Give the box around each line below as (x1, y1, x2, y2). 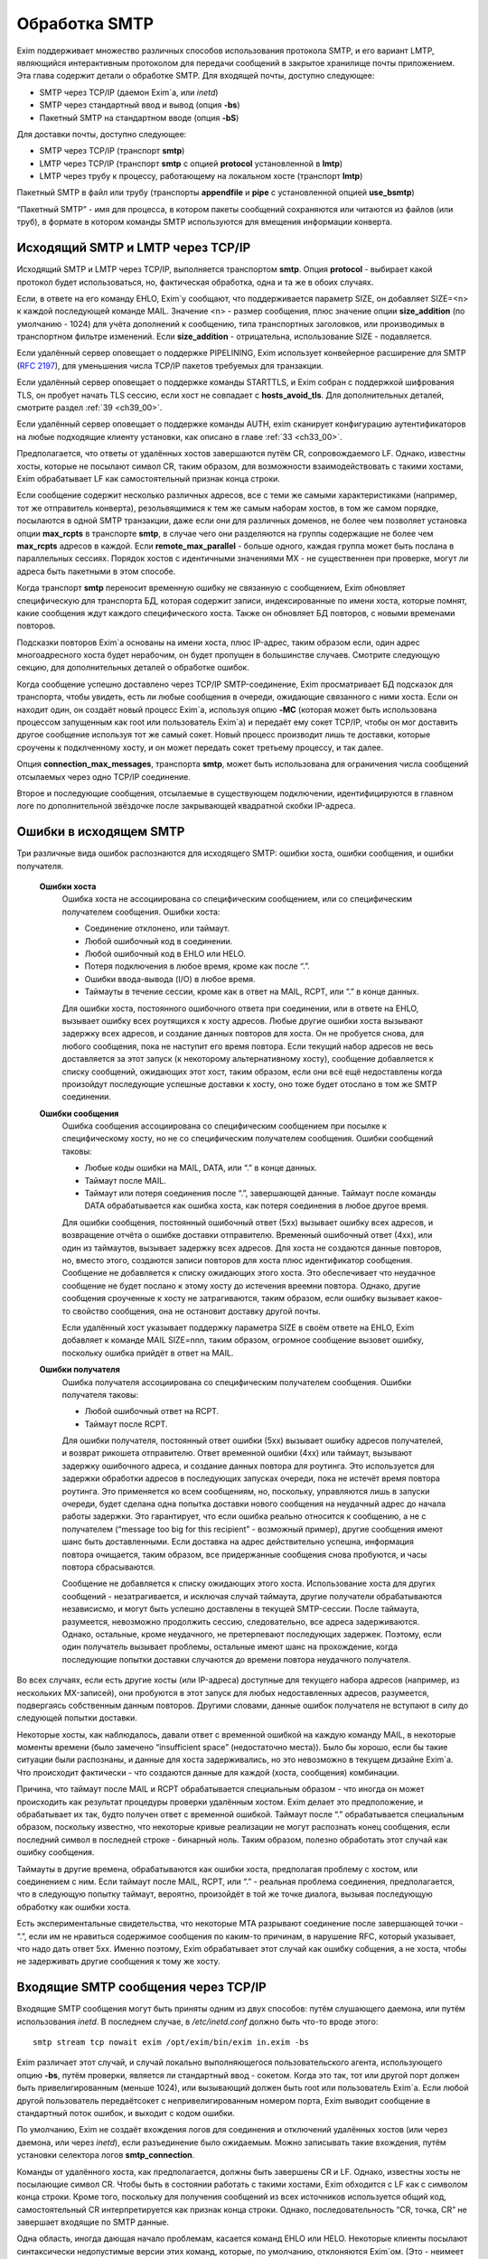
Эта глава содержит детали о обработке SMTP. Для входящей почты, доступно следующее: (16, 70, 375, 81)
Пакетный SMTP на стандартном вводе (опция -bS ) (39, 112, 239, 123)
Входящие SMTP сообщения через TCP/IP (16, 1980, 267, 1995)
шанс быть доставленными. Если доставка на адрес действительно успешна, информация (61, 1536, 415, 1547)
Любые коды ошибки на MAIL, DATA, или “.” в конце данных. (84, 1162, 318, 1174)
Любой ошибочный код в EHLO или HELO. (84, 949, 246, 960)
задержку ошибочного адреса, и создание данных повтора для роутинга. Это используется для (61, 1460, 436, 1471)
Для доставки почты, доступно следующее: (16, 128, 187, 139)
